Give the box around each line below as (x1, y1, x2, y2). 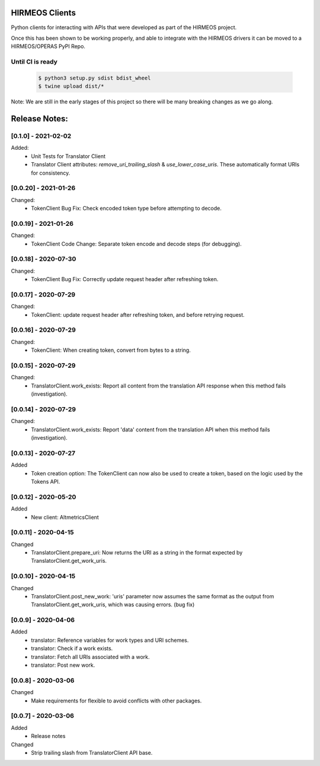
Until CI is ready (11, 58, 57, 66)
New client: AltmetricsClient (31, 513, 99, 521)
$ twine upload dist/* (38, 83, 104, 90)
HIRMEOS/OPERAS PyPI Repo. (11, 43, 86, 50)
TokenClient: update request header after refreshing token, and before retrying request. (31, 311, 245, 318)
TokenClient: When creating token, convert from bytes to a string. (31, 346, 191, 354)
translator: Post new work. (31, 661, 95, 669)
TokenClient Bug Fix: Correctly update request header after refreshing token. (31, 276, 219, 283)
